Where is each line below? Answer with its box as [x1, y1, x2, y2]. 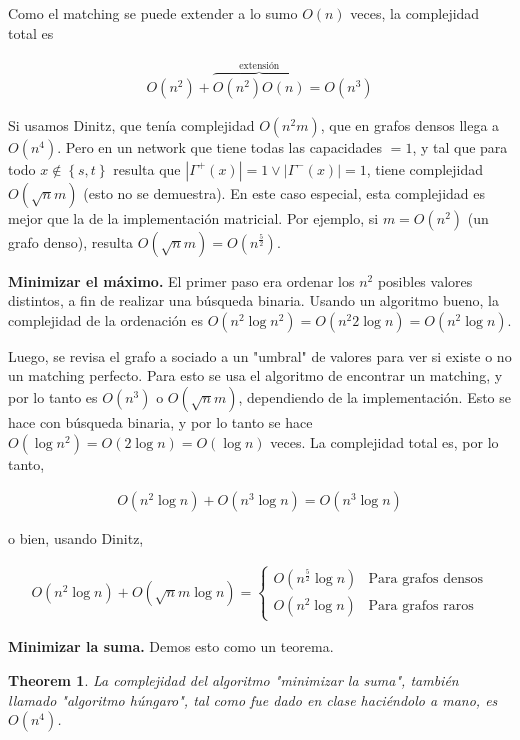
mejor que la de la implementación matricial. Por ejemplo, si [8, 207, 379, 228]
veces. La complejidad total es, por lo [270, 431, 499, 452]
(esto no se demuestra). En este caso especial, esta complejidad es [83, 182, 486, 203]
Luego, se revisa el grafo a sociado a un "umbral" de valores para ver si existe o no [8, 345, 512, 366]
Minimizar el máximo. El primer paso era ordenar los [8, 270, 355, 291]
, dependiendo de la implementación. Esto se [238, 387, 512, 408]
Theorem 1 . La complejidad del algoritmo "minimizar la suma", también [8, 670, 459, 691]
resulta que [113, 158, 181, 179]
